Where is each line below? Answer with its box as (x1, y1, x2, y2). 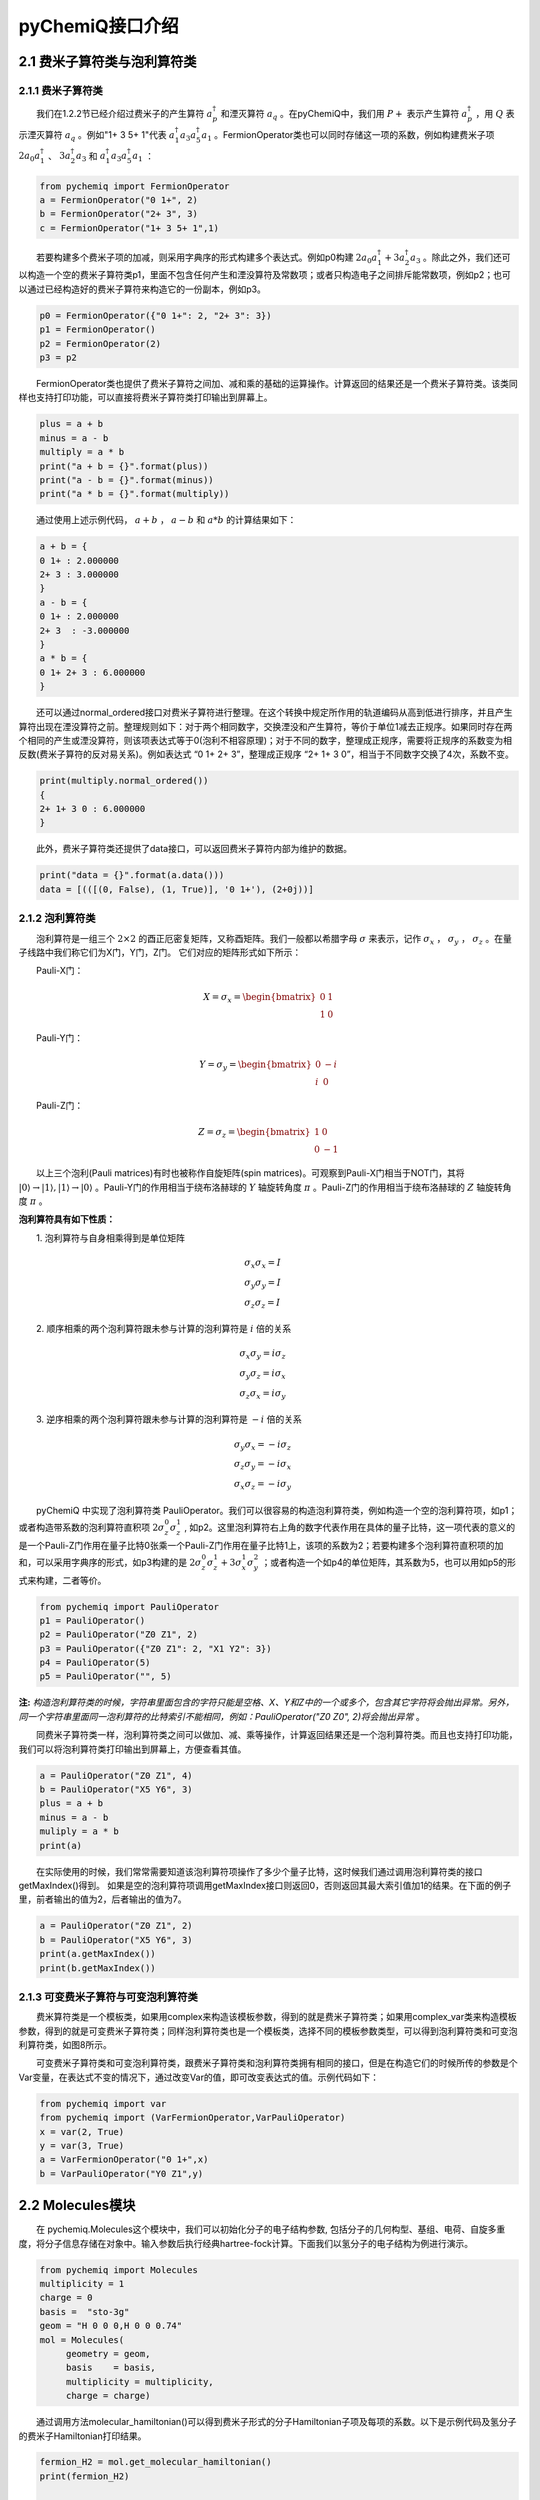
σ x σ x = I (244, 1257, 282, 1270)
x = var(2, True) (39, 2126, 125, 2137)
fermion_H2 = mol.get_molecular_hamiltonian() (39, 2456, 272, 2468)
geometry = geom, (65, 2348, 151, 2359)
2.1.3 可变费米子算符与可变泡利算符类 (18, 1990, 199, 2004)
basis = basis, (65, 2362, 157, 2374)
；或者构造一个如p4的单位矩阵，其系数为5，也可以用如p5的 (261, 1556, 508, 1568)
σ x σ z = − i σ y (233, 1478, 292, 1492)
